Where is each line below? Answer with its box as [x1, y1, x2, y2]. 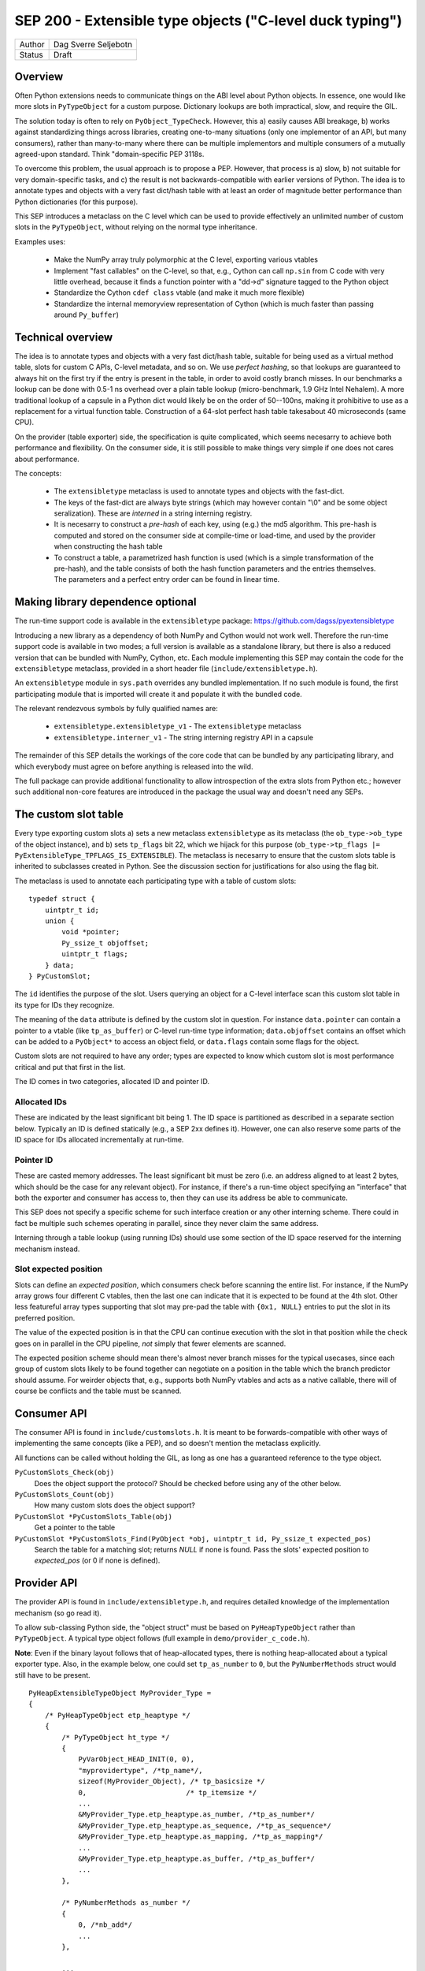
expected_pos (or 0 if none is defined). [34, 1556, 161, 1565]
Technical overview [14, 330, 113, 344]
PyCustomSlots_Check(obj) [14, 1468, 115, 1477]
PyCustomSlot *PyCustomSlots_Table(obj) [14, 1512, 173, 1521]
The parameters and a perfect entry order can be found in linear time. [54, 575, 280, 584]
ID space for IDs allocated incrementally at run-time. [14, 1135, 184, 1145]
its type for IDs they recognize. [14, 1000, 115, 1009]
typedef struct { [28, 895, 95, 904]
